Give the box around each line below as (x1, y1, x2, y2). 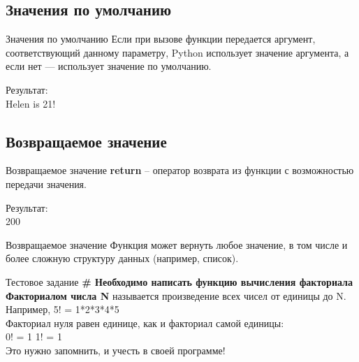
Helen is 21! (6, 96, 56, 110)
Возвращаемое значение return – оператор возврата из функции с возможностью (6, 163, 354, 178)
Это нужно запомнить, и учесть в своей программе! (6, 342, 226, 357)
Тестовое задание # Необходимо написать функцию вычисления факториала (6, 274, 353, 289)
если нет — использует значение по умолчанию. (6, 59, 212, 73)
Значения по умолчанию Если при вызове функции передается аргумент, (6, 31, 316, 46)
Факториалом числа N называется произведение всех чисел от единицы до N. (6, 288, 346, 303)
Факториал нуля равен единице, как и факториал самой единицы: (6, 315, 284, 330)
